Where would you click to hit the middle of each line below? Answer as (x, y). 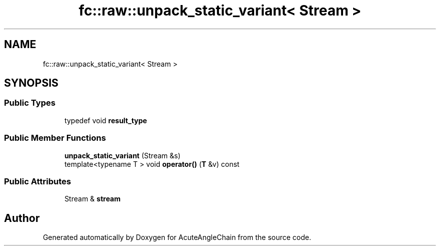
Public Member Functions (55, 138)
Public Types (30, 103)
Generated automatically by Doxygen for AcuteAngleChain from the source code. (177, 237)
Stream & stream (93, 199)
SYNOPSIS (31, 83)
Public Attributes (38, 181)
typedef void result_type (106, 120)
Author (22, 218)
